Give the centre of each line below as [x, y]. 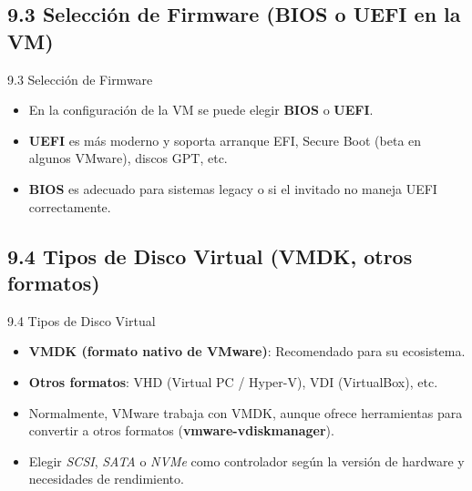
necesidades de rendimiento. [106, 479]
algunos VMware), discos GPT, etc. [128, 158]
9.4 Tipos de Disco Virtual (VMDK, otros [210, 256]
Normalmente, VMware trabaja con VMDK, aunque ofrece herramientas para [246, 412]
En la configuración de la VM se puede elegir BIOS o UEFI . [201, 110]
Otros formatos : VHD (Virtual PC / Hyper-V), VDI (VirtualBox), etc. [233, 381]
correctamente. [70, 206]
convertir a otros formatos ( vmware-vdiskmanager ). [181, 430]
